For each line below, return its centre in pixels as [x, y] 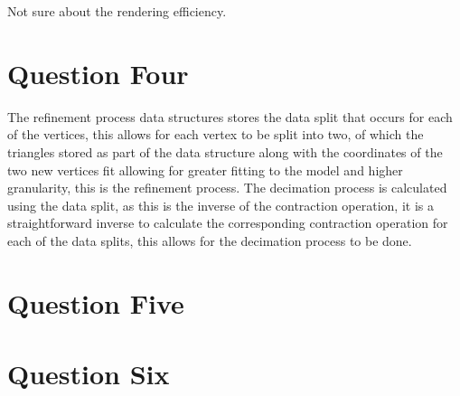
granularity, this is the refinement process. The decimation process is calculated [227, 188]
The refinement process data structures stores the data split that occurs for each [230, 116]
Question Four [98, 73]
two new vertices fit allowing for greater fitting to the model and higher [205, 170]
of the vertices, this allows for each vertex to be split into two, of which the [216, 134]
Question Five [96, 302]
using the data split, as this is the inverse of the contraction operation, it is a [221, 205]
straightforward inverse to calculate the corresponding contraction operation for [228, 223]
